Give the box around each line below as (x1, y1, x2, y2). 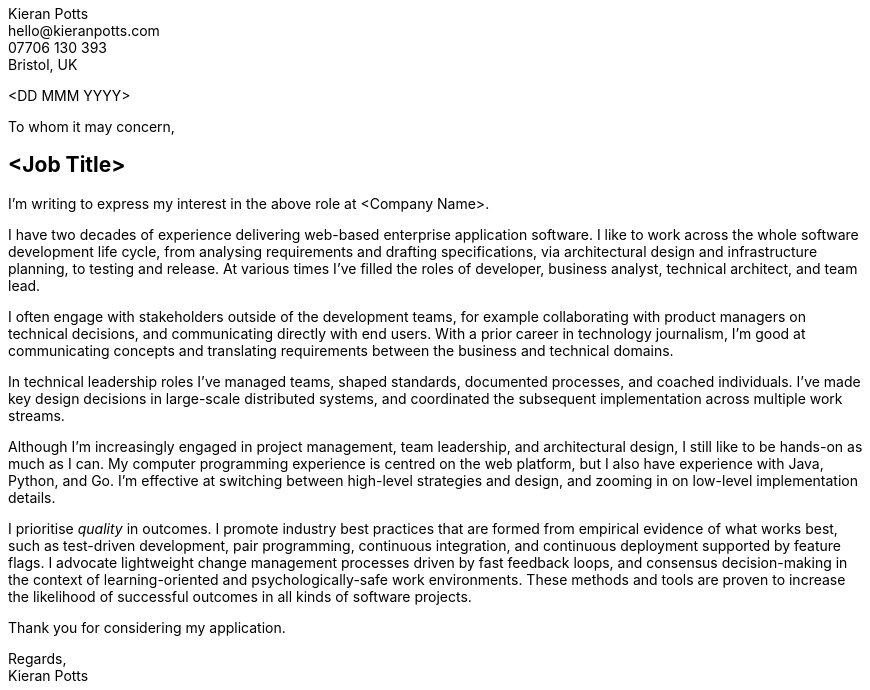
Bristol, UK (8, 56, 78, 73)
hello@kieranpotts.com (8, 22, 160, 39)
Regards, (8, 649, 67, 667)
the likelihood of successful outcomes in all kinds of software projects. (8, 587, 472, 605)
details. (8, 488, 56, 506)
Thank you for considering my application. (8, 618, 286, 636)
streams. (8, 406, 65, 424)
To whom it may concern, (8, 118, 175, 135)
